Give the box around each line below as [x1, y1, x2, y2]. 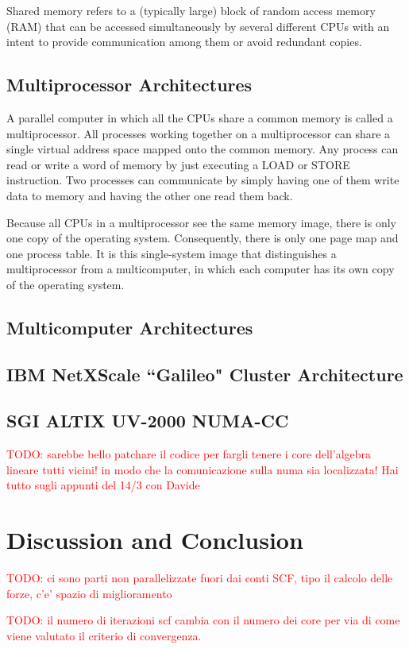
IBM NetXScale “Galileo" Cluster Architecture [6, 361, 403, 386]
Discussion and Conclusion [6, 523, 303, 556]
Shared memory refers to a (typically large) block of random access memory [6, 2, 376, 18]
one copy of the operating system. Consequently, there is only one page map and [6, 230, 399, 246]
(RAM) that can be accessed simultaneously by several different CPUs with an [6, 17, 390, 34]
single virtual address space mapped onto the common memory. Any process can [6, 141, 399, 157]
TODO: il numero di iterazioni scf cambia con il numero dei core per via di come [6, 612, 400, 628]
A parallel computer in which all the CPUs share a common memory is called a [6, 109, 393, 126]
